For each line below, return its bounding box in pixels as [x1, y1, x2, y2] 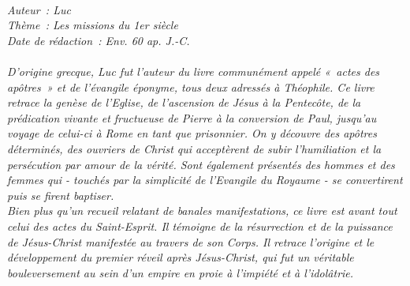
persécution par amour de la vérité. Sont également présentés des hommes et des [7, 156, 395, 172]
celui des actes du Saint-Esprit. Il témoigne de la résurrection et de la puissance [7, 217, 393, 234]
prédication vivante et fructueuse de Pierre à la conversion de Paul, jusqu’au [7, 109, 377, 126]
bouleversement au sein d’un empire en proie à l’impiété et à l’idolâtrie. [7, 264, 354, 280]
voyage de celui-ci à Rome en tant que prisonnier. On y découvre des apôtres [7, 125, 377, 141]
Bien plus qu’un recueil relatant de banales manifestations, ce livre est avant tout [7, 202, 397, 219]
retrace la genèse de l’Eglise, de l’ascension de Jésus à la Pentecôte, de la [7, 94, 361, 111]
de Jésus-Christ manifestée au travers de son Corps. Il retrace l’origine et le [7, 233, 375, 250]
